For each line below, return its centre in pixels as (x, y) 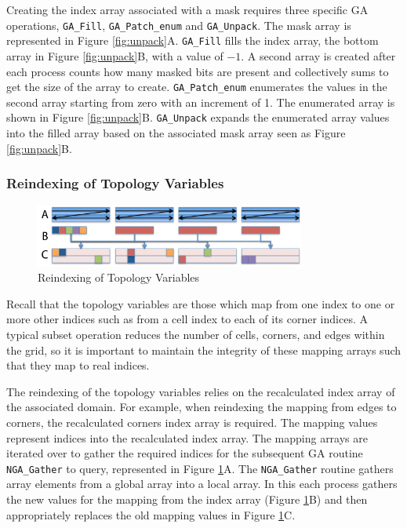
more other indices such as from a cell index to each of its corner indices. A (187, 319)
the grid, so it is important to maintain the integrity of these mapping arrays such (204, 350)
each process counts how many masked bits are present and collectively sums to (198, 71)
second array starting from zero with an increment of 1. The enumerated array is (201, 102)
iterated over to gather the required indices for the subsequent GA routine (185, 453)
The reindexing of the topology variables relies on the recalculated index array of (201, 391)
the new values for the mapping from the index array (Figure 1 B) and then (187, 499)
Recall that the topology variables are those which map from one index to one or (201, 303)
